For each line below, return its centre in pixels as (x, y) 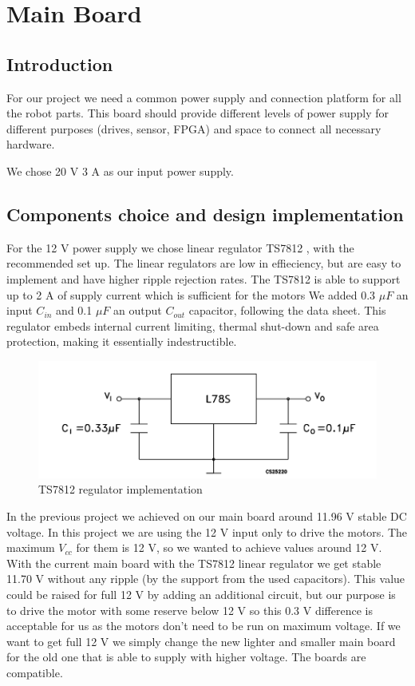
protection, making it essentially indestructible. (122, 341)
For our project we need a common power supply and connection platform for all (204, 97)
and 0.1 (74, 310)
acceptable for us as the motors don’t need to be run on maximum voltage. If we (204, 626)
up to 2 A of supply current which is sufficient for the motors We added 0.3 (191, 294)
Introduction (60, 63)
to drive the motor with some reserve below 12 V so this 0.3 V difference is (190, 610)
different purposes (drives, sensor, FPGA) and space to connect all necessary (194, 128)
